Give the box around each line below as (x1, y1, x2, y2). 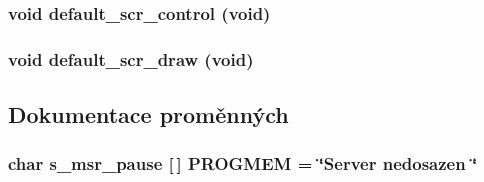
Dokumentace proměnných (8, 99, 289, 130)
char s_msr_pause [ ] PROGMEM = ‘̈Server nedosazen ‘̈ (8, 151, 478, 176)
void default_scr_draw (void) (8, 46, 254, 71)
